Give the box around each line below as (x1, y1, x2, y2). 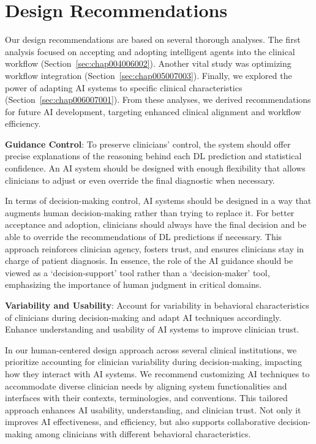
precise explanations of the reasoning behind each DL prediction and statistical (5, 149, 302, 162)
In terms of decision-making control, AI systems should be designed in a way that (5, 194, 312, 207)
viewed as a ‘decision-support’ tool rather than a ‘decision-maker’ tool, (5, 266, 270, 279)
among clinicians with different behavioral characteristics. (35, 427, 251, 440)
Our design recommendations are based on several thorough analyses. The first (5, 33, 301, 46)
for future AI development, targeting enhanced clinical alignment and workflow (5, 105, 301, 118)
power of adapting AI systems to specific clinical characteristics (5, 81, 243, 94)
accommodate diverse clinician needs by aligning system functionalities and (5, 379, 287, 392)
